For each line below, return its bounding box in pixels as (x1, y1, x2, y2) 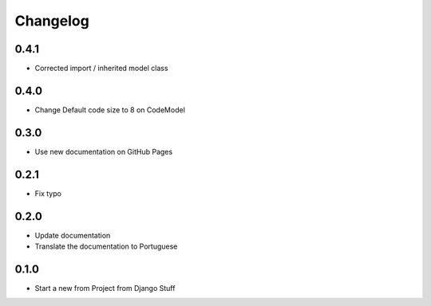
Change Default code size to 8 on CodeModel (34, 104, 185, 115)
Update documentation (34, 230, 111, 240)
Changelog (14, 12, 89, 29)
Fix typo (34, 188, 61, 198)
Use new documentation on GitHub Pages (34, 147, 173, 156)
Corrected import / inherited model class (34, 64, 168, 73)
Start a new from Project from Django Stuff (34, 283, 176, 292)
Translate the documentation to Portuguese (34, 241, 178, 251)
